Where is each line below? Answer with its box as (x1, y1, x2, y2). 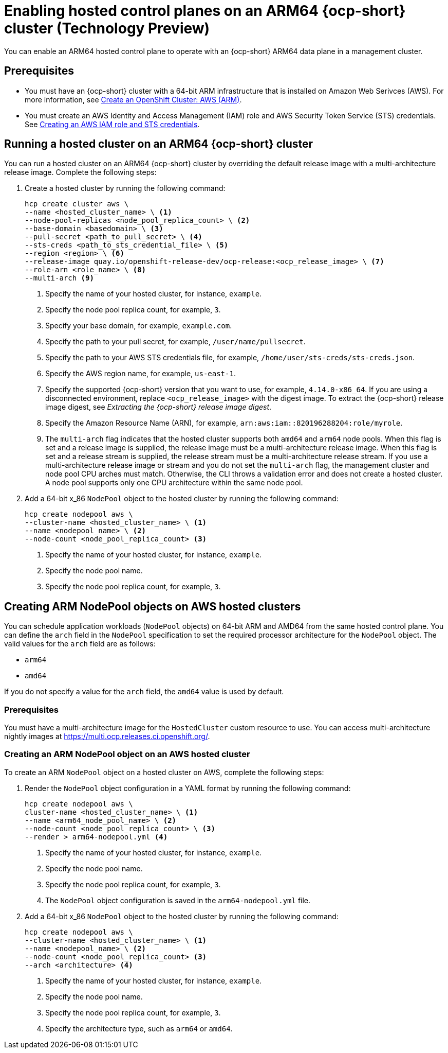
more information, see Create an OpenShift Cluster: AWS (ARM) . (25, 95, 242, 104)
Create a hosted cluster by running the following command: (25, 184, 226, 193)
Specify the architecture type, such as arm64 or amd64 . (45, 1024, 233, 1033)
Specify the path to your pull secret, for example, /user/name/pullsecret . (45, 337, 306, 346)
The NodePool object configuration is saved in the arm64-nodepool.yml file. (45, 896, 311, 905)
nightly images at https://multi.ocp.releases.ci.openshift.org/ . (4, 732, 210, 741)
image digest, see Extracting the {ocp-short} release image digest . (45, 402, 272, 412)
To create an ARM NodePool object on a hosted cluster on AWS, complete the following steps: (4, 767, 324, 777)
